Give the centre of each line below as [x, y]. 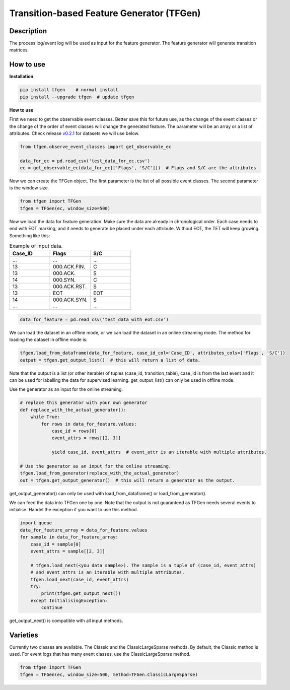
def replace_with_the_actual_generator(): [73, 410]
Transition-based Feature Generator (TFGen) [105, 13]
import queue [36, 523]
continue [52, 608]
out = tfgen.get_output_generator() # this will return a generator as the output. [127, 480]
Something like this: [30, 235]
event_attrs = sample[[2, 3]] [68, 551]
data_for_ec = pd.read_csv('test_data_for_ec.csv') [85, 161]
